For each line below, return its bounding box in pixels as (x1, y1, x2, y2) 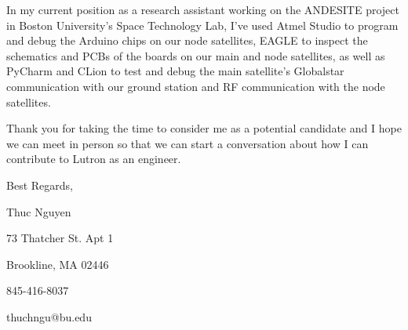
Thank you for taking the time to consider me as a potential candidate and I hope (6, 120, 402, 136)
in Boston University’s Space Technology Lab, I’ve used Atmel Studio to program (6, 16, 399, 33)
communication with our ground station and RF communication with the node (6, 78, 385, 94)
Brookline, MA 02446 (6, 256, 109, 272)
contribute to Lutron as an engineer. (6, 150, 181, 167)
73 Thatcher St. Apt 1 (6, 230, 114, 246)
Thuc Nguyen (6, 203, 71, 219)
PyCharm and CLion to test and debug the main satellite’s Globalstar (6, 63, 344, 79)
